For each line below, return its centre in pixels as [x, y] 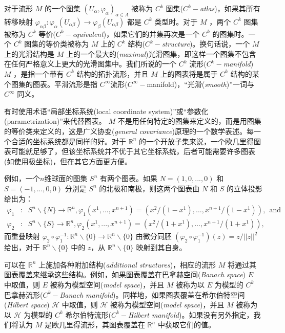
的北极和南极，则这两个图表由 [149, 188]
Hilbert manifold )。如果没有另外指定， [191, 314]
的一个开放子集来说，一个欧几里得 [196, 141]
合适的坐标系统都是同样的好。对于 [68, 141]
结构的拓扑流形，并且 [113, 73]
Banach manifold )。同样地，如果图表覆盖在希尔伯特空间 [152, 294]
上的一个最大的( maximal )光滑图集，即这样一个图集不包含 [161, 53]
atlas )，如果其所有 [230, 8]
